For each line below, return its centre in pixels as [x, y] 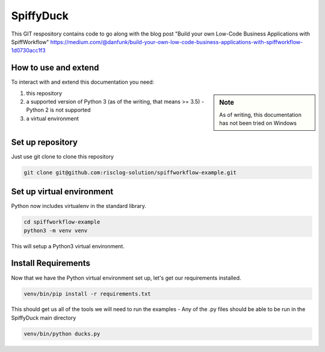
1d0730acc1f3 [28, 51]
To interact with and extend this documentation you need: [83, 82]
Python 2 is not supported [58, 110]
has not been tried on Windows [258, 123]
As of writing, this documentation [261, 115]
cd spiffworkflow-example [62, 222]
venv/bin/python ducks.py [62, 334]
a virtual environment [53, 118]
